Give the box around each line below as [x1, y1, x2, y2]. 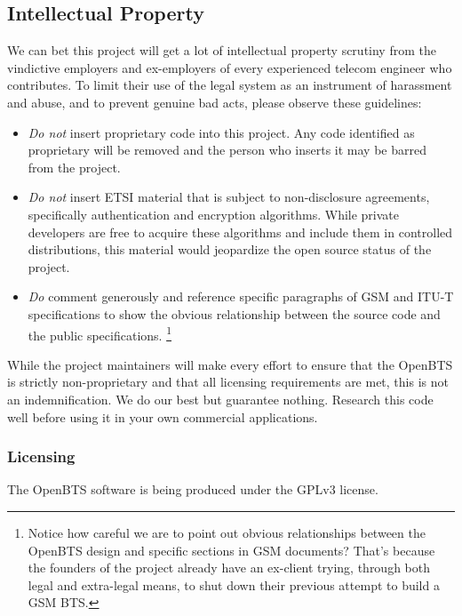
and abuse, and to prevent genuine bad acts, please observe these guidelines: [7, 92, 422, 111]
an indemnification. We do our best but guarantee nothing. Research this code [7, 389, 434, 408]
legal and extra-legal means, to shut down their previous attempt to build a [28, 575, 440, 594]
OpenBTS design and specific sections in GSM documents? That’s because [28, 540, 435, 559]
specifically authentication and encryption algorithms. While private [28, 204, 400, 223]
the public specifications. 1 [28, 323, 171, 344]
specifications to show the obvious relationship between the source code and [28, 304, 441, 323]
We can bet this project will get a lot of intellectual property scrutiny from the [7, 41, 436, 60]
